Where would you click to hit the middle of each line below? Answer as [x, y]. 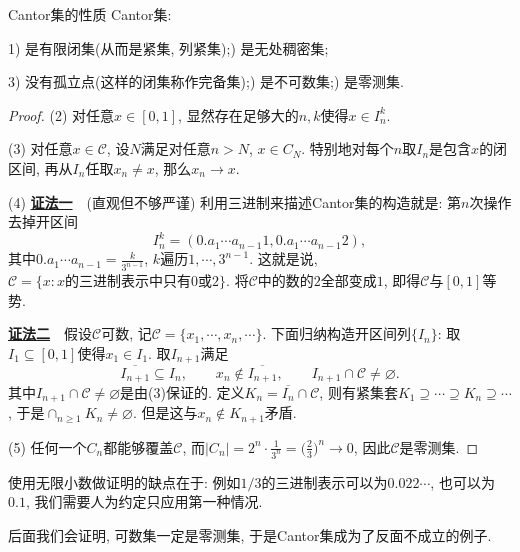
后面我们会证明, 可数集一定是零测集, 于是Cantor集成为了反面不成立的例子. [250, 535]
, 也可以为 [462, 481]
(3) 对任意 [40, 148]
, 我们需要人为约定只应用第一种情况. [144, 501]
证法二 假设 [50, 333]
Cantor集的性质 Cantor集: [90, 14]
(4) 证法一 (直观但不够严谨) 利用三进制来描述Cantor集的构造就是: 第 [235, 201]
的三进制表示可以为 [324, 481]
